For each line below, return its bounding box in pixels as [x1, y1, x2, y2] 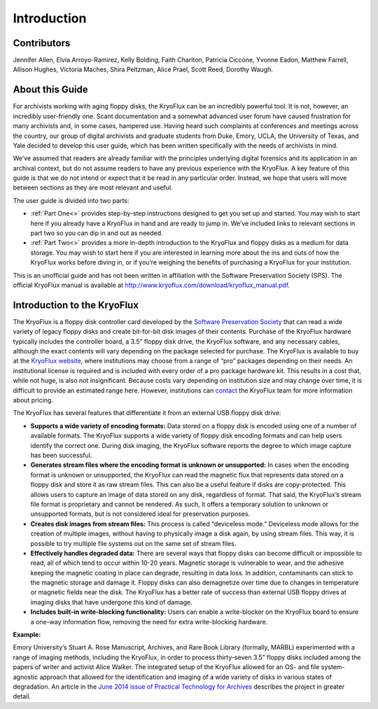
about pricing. [13, 396, 54, 405]
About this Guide [13, 84, 89, 96]
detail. [13, 692, 31, 701]
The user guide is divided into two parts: [13, 196, 129, 204]
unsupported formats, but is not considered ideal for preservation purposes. [30, 510, 251, 518]
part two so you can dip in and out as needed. [30, 229, 164, 237]
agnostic [13, 673, 38, 681]
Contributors [13, 37, 71, 49]
